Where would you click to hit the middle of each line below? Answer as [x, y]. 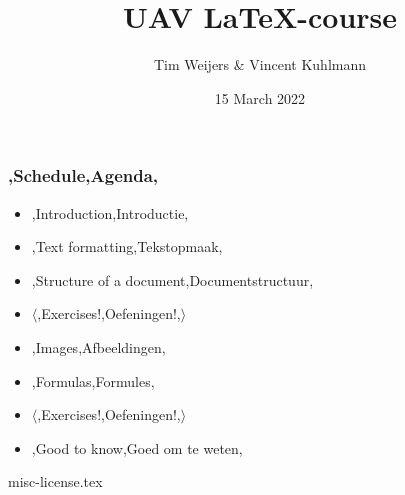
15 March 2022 [260, 97]
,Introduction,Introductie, [110, 212]
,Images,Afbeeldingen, [98, 346]
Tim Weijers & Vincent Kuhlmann [260, 64]
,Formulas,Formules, [93, 380]
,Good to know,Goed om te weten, [137, 447]
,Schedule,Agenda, [83, 175]
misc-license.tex [55, 481]
